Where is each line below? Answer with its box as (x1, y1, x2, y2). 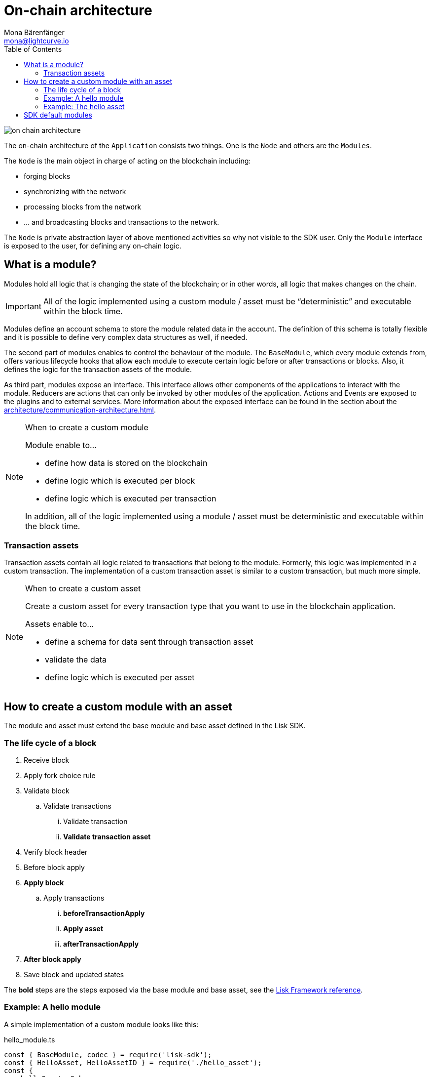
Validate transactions (43, 801, 111, 810)
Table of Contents (4, 44, 62, 53)
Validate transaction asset (63, 832, 151, 841)
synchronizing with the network (24, 187, 126, 196)
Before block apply (24, 863, 85, 871)
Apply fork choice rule (24, 771, 96, 780)
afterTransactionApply (63, 939, 139, 948)
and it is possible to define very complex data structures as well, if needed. (4, 332, 248, 341)
